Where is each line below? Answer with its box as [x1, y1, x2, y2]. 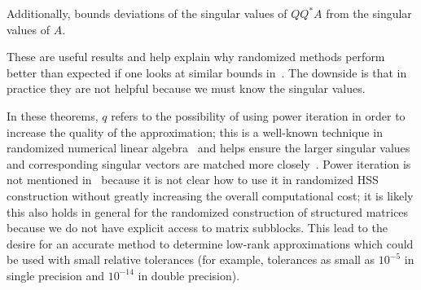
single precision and [7, 266, 104, 283]
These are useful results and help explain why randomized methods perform [7, 48, 385, 65]
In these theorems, [7, 107, 99, 124]
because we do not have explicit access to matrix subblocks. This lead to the [7, 219, 388, 236]
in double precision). [138, 266, 240, 283]
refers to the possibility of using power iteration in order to [111, 107, 406, 124]
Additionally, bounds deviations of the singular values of [7, 5, 287, 21]
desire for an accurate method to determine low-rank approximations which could [7, 235, 414, 252]
